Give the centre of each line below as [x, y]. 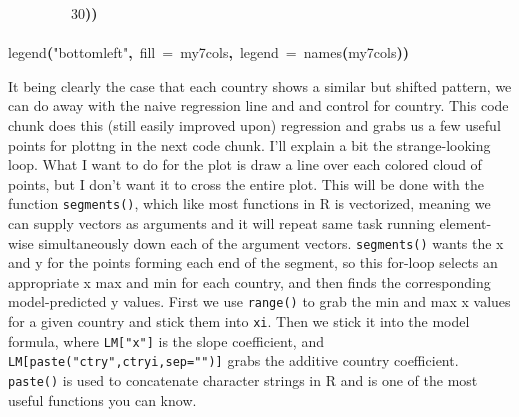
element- [465, 223]
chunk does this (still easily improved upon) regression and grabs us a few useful [254, 124]
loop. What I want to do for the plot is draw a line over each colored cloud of [245, 164]
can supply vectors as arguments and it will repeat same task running [221, 223]
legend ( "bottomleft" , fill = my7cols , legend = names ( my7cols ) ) [209, 52]
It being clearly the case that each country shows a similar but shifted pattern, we [260, 85]
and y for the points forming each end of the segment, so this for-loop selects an [253, 262]
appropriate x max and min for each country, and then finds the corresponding [249, 281]
